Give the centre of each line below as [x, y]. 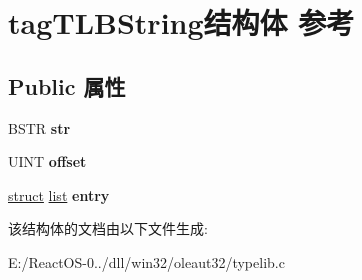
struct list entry [59, 194]
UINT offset [47, 161]
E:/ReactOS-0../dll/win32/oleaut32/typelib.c [146, 261]
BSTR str [39, 127]
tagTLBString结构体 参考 [181, 22]
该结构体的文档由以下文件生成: [108, 228]
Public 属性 [67, 85]
